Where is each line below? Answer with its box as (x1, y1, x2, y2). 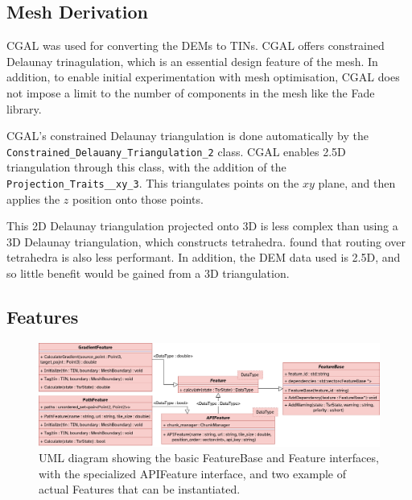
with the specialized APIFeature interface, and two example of (39, 465, 347, 481)
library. (6, 100, 42, 117)
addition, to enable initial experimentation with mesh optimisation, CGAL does (6, 68, 400, 85)
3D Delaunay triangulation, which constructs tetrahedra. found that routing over (6, 233, 406, 250)
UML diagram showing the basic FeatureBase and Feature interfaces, (39, 449, 379, 466)
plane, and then (318, 175, 396, 192)
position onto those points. (72, 190, 204, 207)
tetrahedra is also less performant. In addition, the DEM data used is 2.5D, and (6, 249, 401, 266)
